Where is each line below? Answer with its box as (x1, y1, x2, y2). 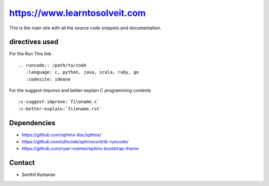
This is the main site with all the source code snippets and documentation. (9, 25, 162, 31)
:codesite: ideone (25, 76, 71, 82)
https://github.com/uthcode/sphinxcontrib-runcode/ (21, 139, 129, 145)
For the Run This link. (9, 51, 53, 57)
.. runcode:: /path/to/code (18, 62, 87, 68)
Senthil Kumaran (21, 172, 56, 178)
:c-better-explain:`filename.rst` (18, 106, 102, 111)
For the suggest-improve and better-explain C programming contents (9, 88, 151, 93)
